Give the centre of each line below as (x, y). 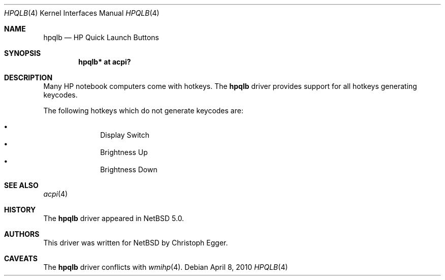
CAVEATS (21, 258)
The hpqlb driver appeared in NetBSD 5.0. (114, 218)
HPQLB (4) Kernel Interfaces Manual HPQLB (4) (82, 13)
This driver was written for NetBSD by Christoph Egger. (136, 243)
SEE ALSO (21, 185)
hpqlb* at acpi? (105, 62)
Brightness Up (124, 152)
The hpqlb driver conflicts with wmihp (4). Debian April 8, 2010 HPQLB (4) (166, 267)
